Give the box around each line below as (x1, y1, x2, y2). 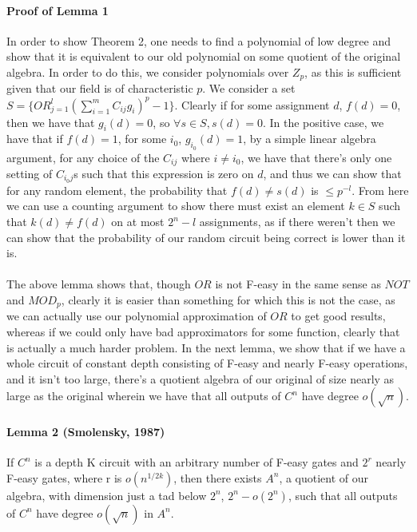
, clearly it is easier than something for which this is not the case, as (61, 292, 395, 308)
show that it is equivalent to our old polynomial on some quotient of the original (6, 48, 401, 65)
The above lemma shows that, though (6, 276, 191, 292)
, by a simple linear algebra (243, 130, 376, 147)
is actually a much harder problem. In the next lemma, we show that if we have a (6, 339, 406, 355)
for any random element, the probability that (6, 181, 228, 198)
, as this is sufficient (304, 63, 402, 80)
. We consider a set (202, 80, 296, 97)
